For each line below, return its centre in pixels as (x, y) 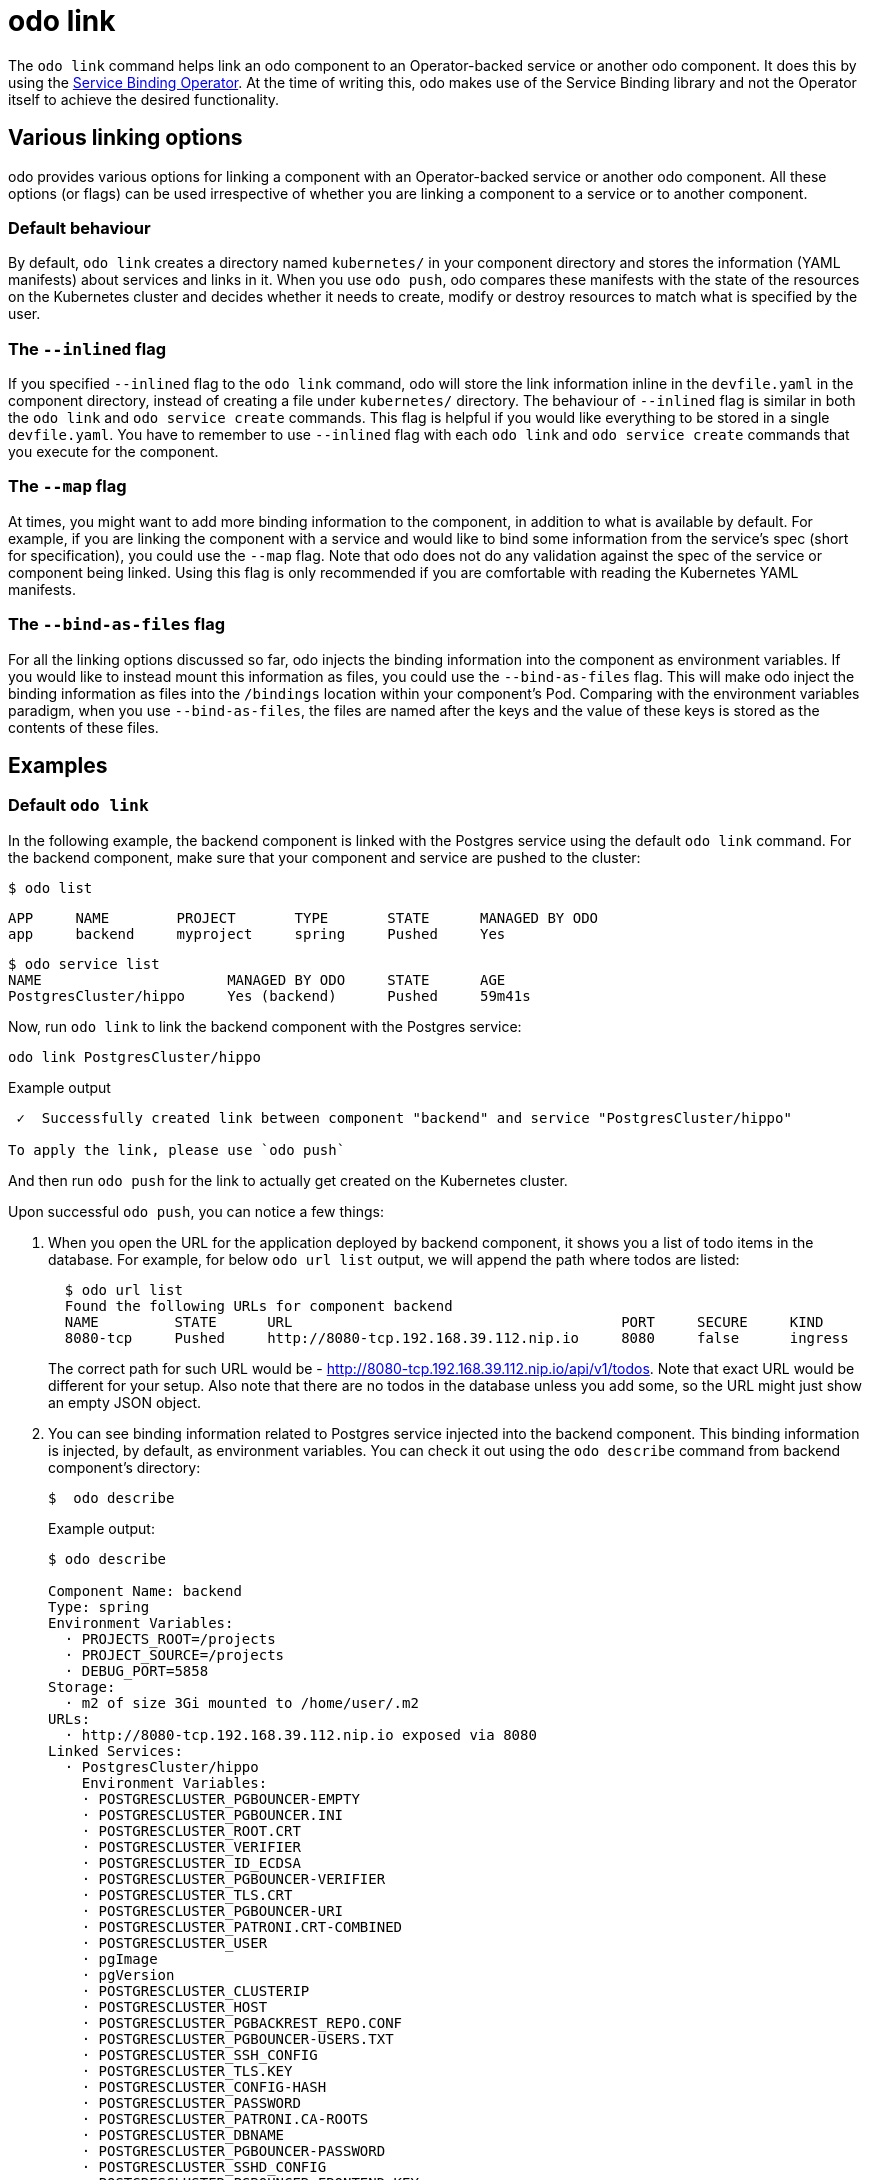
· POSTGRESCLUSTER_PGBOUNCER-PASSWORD (233, 2150)
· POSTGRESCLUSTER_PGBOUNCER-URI (212, 1910)
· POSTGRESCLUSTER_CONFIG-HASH (204, 2086)
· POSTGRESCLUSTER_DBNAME (183, 2134)
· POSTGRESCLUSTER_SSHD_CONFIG (204, 2166)
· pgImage (119, 1958)
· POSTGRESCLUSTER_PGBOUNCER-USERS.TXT (237, 2038)
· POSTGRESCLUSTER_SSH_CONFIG (199, 2054)
